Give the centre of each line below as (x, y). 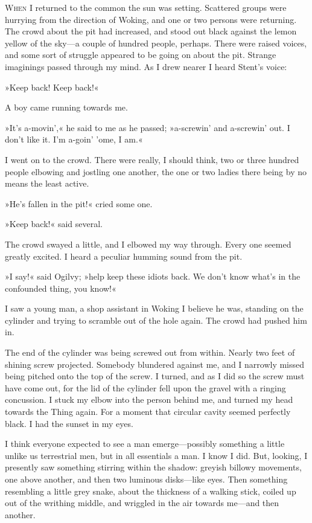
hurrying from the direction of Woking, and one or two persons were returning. (151, 19)
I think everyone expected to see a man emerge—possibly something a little (145, 444)
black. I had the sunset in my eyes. (69, 423)
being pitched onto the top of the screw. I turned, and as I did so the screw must (155, 376)
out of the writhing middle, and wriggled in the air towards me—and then (142, 503)
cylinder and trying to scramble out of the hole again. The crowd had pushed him (156, 320)
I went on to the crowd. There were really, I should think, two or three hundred (152, 159)
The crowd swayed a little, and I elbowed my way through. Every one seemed (148, 244)
